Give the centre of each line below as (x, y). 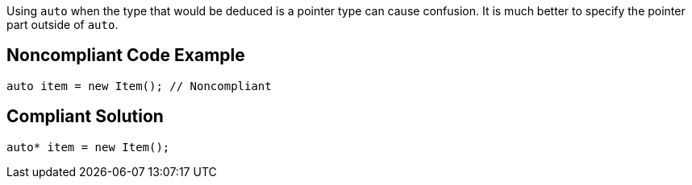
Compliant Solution (85, 117)
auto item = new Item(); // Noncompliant (139, 86)
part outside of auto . (63, 25)
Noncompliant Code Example (126, 55)
